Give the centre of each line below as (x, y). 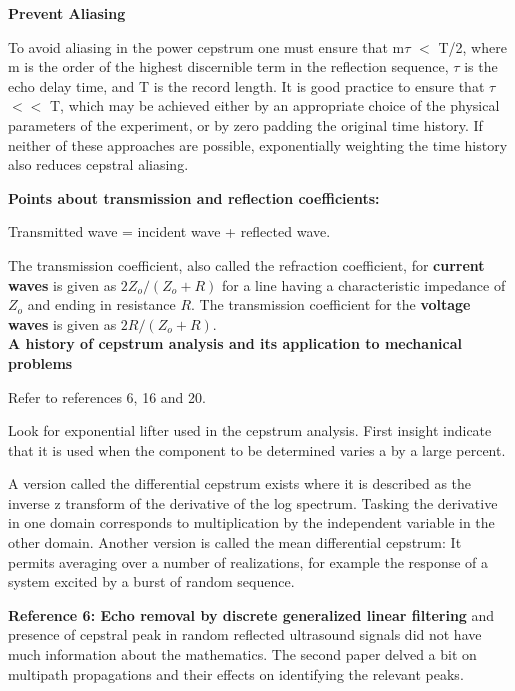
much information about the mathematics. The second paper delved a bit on (242, 654)
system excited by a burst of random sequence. (151, 581)
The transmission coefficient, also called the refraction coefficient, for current (246, 264)
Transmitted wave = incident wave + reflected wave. (169, 231)
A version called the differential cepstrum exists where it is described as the (240, 483)
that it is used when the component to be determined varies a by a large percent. (257, 449)
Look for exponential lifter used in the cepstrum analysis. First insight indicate (250, 430)
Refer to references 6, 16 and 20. (107, 396)
